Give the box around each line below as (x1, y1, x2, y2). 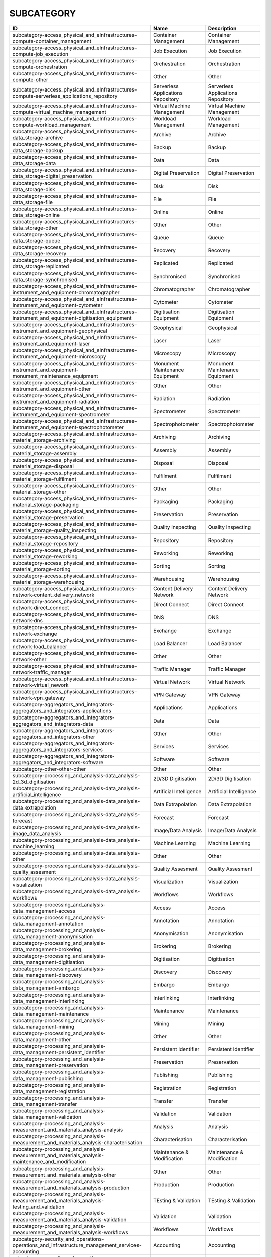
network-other (12, 656, 47, 663)
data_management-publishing (12, 1074, 83, 1082)
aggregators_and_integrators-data (12, 720, 93, 727)
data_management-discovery (12, 971, 82, 978)
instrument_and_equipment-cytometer (12, 302, 103, 309)
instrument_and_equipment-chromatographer (12, 289, 120, 296)
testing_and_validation (12, 1203, 65, 1210)
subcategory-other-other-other (12, 765, 86, 772)
